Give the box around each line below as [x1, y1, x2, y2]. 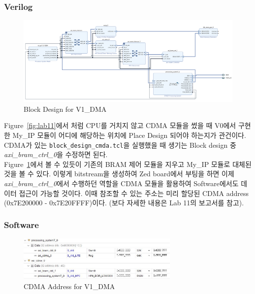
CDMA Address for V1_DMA [24, 281, 115, 291]
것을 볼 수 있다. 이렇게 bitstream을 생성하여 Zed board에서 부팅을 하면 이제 [4, 168, 234, 179]
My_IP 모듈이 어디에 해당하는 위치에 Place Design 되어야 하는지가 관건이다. [12, 130, 246, 140]
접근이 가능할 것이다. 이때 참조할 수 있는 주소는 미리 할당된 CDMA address [19, 188, 249, 198]
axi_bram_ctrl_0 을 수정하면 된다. [4, 149, 108, 160]
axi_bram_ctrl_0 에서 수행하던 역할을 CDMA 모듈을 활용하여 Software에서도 [4, 178, 239, 189]
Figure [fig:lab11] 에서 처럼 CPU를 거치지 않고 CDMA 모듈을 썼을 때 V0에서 [4, 120, 236, 131]
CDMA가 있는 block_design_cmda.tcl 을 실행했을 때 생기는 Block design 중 [4, 139, 236, 150]
